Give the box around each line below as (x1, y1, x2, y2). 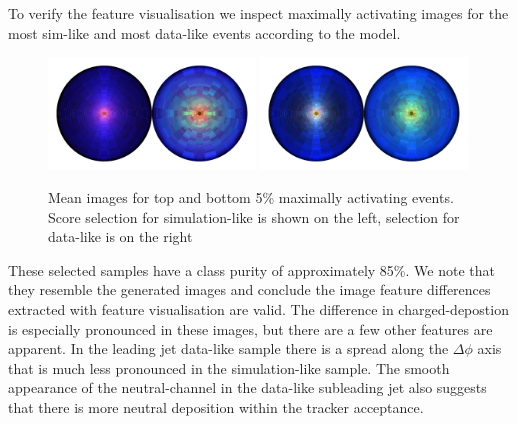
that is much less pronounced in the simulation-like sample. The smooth (8, 357, 450, 378)
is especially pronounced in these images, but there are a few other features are (8, 318, 493, 339)
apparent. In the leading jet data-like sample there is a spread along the (8, 338, 449, 359)
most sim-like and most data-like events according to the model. (8, 22, 401, 43)
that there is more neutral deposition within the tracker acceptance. (8, 397, 424, 418)
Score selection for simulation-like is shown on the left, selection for (48, 206, 460, 227)
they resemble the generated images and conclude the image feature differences (8, 279, 491, 300)
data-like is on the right (48, 226, 193, 247)
